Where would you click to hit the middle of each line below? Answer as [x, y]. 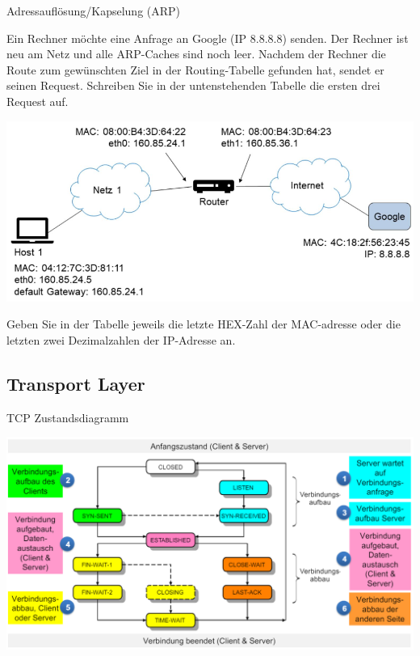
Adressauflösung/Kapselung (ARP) [94, 11]
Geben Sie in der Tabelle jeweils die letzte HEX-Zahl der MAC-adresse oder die [204, 324]
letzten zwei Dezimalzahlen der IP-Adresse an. [121, 339]
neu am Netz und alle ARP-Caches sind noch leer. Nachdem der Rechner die [196, 54]
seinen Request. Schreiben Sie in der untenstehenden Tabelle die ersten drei [193, 85]
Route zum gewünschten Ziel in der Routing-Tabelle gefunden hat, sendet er [195, 69]
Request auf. [38, 101]
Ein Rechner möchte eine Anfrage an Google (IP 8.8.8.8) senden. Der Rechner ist [208, 38]
